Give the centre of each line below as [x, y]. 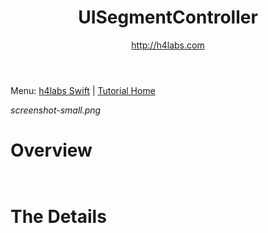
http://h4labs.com [168, 45]
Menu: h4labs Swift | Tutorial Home [83, 90]
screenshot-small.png [56, 110]
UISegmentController [168, 17]
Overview [51, 150]
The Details [58, 217]
